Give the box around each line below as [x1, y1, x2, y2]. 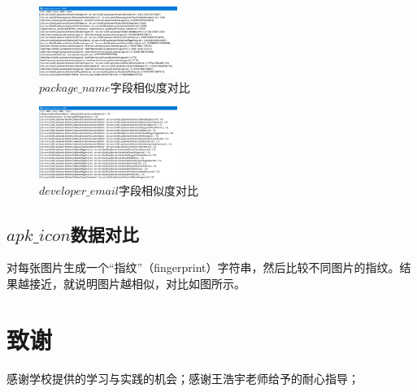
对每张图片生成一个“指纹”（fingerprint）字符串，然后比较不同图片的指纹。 [7, 259, 400, 276]
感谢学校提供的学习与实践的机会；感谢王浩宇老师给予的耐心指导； [7, 369, 359, 386]
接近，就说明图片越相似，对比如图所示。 [28, 275, 245, 292]
